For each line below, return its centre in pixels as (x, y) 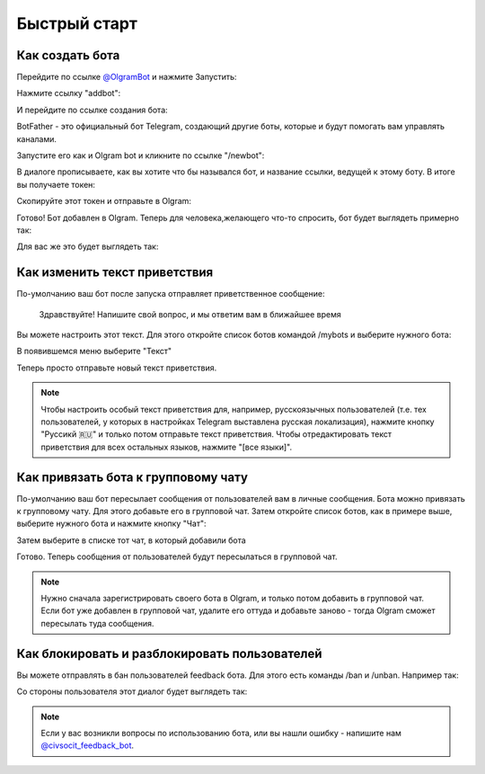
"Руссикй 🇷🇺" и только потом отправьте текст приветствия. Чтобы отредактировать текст (216, 434)
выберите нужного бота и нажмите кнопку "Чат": (111, 524)
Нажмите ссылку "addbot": (69, 93)
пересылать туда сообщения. (97, 623)
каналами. (37, 138)
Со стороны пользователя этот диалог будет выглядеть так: (132, 691)
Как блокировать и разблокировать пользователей (169, 653)
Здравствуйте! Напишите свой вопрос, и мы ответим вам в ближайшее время (190, 314)
